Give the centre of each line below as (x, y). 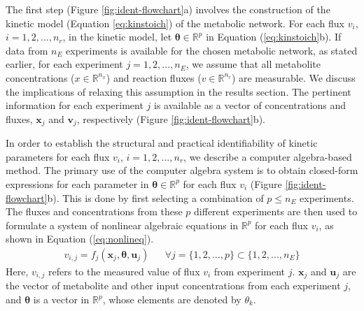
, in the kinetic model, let (117, 37)
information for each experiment (75, 105)
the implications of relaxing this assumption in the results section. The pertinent (178, 91)
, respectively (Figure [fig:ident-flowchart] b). (171, 118)
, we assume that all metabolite (253, 64)
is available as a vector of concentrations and (250, 105)
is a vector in (61, 299)
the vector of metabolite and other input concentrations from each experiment (173, 285)
